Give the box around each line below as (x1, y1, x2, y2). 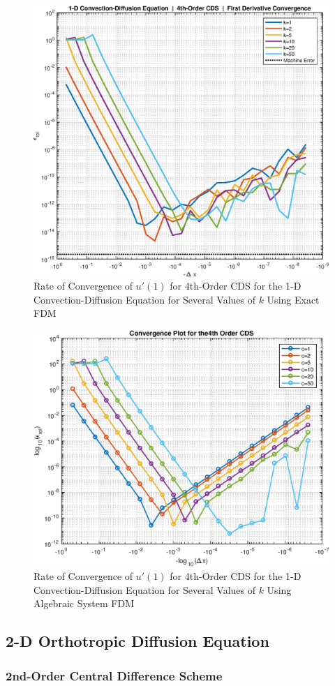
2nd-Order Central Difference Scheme (6, 666, 223, 684)
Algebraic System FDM (33, 596, 135, 611)
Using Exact (267, 292, 320, 306)
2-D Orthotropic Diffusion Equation (6, 630, 269, 652)
